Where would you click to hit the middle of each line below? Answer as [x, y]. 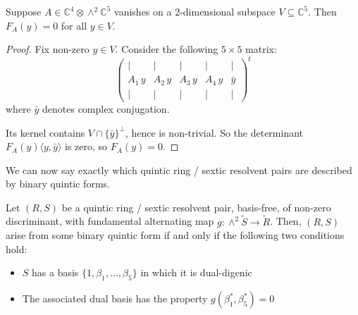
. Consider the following [167, 49]
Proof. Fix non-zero [48, 49]
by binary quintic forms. [58, 184]
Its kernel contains [45, 132]
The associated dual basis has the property [115, 298]
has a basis [55, 272]
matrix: [261, 49]
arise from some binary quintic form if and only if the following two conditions [175, 235]
